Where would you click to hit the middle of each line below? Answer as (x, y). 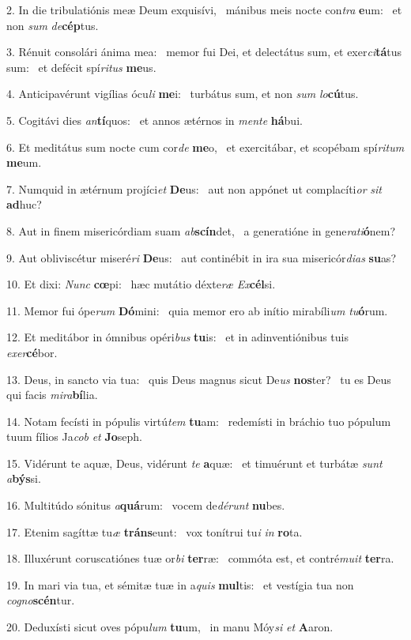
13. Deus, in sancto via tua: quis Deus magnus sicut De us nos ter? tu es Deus (199, 379)
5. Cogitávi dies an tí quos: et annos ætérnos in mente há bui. (155, 120)
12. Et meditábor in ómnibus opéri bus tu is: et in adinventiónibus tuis (177, 337)
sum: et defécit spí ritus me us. (81, 67)
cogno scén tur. (41, 600)
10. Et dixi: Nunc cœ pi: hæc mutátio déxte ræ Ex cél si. (141, 284)
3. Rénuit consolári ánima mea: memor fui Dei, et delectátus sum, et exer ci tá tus (204, 52)
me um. (24, 162)
